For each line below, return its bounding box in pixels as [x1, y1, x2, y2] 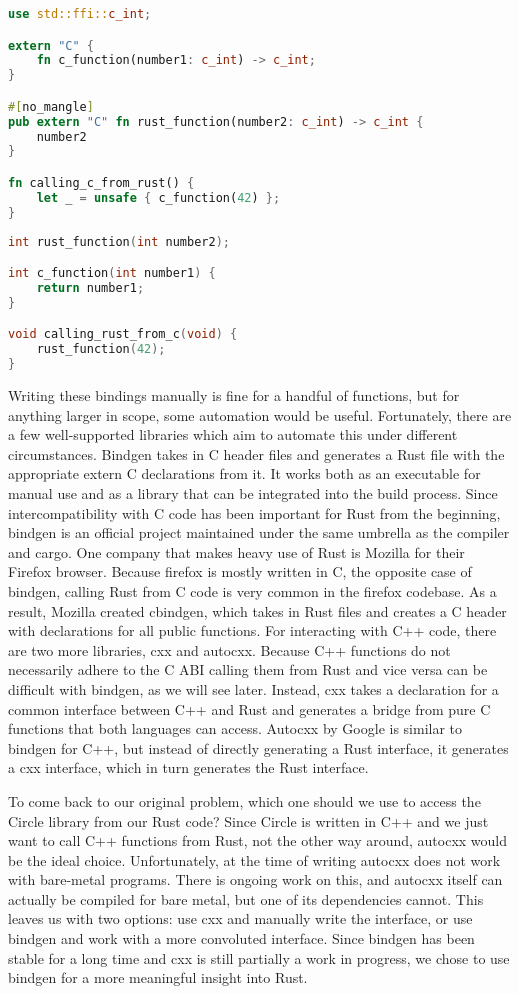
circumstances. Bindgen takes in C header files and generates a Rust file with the [8, 443, 505, 464]
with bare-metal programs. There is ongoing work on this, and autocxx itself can [8, 869, 503, 890]
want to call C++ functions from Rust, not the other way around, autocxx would [8, 830, 508, 851]
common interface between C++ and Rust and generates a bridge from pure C [8, 698, 491, 719]
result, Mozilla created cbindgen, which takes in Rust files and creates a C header [8, 600, 507, 621]
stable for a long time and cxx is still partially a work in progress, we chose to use [8, 947, 510, 968]
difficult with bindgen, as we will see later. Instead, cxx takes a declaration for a [8, 678, 499, 699]
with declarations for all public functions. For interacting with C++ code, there [8, 620, 497, 641]
